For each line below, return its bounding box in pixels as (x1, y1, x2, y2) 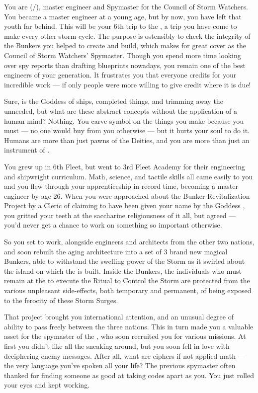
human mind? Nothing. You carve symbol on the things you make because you (4, 115, 244, 126)
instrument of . (4, 145, 50, 155)
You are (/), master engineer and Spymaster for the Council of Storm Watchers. (4, 1, 248, 11)
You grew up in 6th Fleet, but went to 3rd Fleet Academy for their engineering (4, 161, 245, 171)
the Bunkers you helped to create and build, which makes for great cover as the (4, 40, 247, 51)
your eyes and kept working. (4, 380, 90, 390)
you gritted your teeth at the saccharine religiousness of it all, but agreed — (4, 210, 236, 220)
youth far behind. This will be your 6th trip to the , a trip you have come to (4, 21, 237, 31)
